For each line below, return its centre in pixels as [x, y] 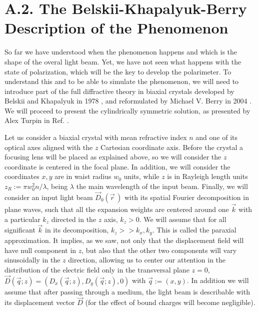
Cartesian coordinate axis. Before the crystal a [172, 147]
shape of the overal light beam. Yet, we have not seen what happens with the [123, 61]
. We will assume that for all [183, 219]
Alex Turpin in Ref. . [37, 120]
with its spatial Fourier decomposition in [186, 197]
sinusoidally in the [32, 260]
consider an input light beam [49, 197]
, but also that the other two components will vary [159, 250]
